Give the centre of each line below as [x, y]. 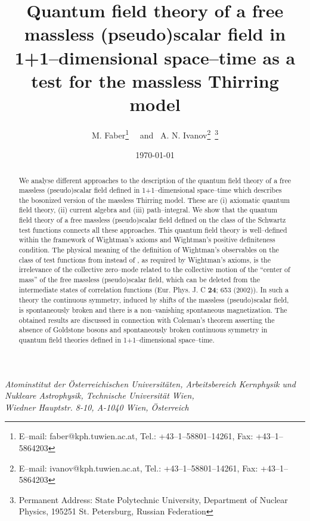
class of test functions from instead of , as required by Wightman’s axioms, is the [145, 259]
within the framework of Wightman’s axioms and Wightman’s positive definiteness [147, 240]
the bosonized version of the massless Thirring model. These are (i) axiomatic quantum [154, 200]
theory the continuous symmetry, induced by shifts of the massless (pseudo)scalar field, [154, 300]
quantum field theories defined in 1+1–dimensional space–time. [117, 340]
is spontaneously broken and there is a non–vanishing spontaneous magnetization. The [153, 310]
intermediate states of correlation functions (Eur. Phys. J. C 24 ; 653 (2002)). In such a [154, 289]
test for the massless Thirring [155, 80]
